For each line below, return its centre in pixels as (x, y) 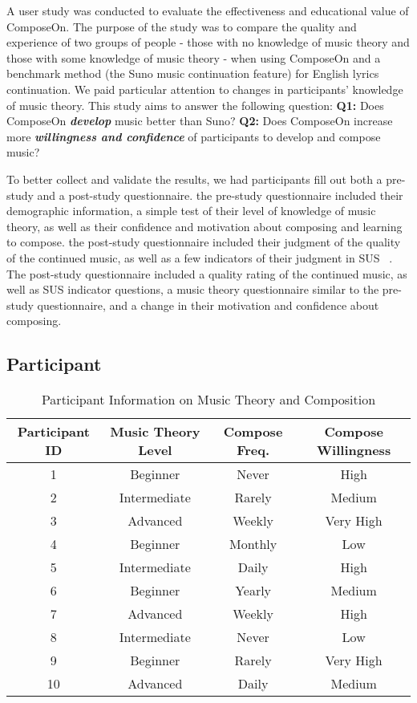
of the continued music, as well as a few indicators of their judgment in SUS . (200, 257)
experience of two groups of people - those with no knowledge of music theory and (208, 42)
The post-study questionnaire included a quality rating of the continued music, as (207, 273)
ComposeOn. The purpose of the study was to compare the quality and (182, 26)
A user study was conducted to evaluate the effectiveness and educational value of (208, 10)
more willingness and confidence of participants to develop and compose (194, 136)
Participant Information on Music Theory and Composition (208, 400)
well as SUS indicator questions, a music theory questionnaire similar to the (193, 289)
